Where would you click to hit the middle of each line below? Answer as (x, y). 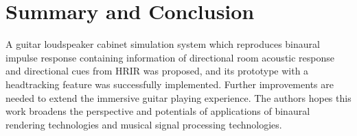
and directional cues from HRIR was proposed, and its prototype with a (157, 71)
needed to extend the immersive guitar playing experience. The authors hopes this (178, 97)
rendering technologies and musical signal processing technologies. (144, 124)
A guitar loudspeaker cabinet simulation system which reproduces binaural (163, 44)
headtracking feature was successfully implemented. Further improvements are (170, 84)
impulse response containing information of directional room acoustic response (170, 57)
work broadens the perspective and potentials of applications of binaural (158, 111)
